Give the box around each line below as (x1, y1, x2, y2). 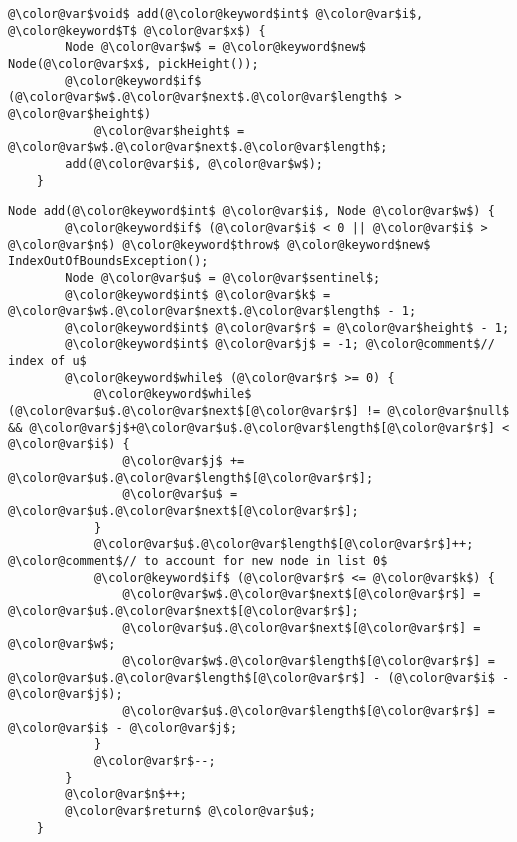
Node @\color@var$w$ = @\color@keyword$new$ (65, 40, 366, 55)
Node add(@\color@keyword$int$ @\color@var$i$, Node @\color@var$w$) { (8, 204, 495, 219)
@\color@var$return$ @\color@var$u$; (65, 803, 316, 818)
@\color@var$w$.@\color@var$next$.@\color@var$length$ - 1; (8, 304, 417, 319)
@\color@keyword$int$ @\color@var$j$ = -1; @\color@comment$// (65, 337, 495, 352)
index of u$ (8, 354, 87, 369)
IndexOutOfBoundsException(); (8, 254, 209, 269)
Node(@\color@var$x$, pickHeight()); (8, 56, 259, 71)
